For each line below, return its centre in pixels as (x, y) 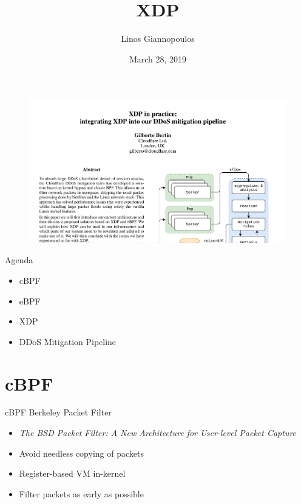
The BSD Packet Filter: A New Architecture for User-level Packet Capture (158, 433)
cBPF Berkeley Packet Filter (58, 412)
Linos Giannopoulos (158, 39)
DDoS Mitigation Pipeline (68, 341)
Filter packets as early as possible (81, 493)
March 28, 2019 (158, 59)
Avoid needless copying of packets (81, 453)
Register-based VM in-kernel (72, 473)
